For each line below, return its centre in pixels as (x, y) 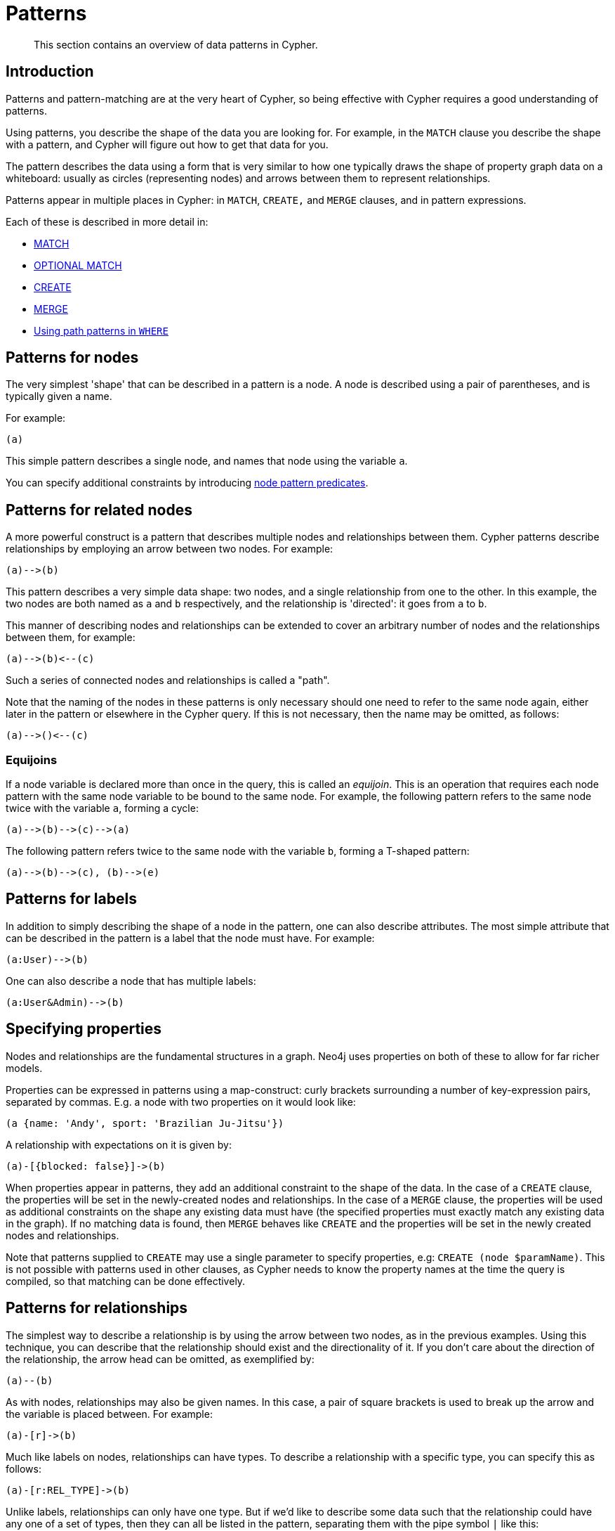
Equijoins (32, 760)
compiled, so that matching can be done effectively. (126, 1281)
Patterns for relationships (97, 1308)
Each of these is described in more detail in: (107, 221)
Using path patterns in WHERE (101, 330)
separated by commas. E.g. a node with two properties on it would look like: (181, 1102)
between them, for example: (71, 638)
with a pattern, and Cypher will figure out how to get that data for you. (167, 144)
